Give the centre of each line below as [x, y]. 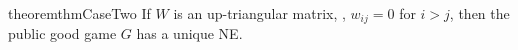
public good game [62, 33]
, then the [479, 13]
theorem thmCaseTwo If [79, 13]
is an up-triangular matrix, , [259, 13]
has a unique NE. [189, 33]
